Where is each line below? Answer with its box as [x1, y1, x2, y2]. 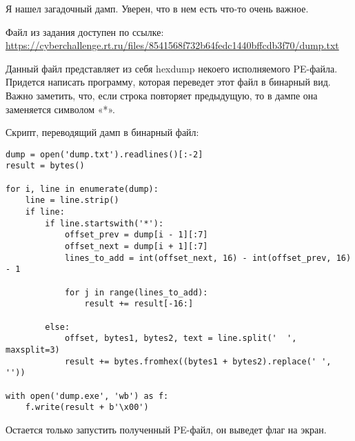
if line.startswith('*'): [45, 218, 164, 228]
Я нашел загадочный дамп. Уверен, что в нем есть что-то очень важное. [6, 1, 309, 15]
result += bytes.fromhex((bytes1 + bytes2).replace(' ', [64, 356, 332, 366]
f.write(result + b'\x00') [25, 402, 149, 413]
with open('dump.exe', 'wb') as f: [6, 391, 169, 401]
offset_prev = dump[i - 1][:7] [64, 230, 208, 240]
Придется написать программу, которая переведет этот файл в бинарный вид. [6, 75, 331, 89]
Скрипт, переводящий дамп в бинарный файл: [6, 125, 199, 139]
